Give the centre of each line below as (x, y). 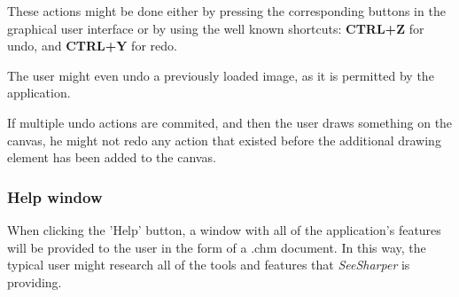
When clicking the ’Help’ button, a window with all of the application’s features (224, 229)
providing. (35, 281)
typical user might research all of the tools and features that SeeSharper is (209, 265)
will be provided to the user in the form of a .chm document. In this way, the (217, 247)
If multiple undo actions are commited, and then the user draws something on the (230, 122)
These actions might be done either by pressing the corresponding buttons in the (226, 11)
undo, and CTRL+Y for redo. (92, 46)
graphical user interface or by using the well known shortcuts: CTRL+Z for (216, 28)
